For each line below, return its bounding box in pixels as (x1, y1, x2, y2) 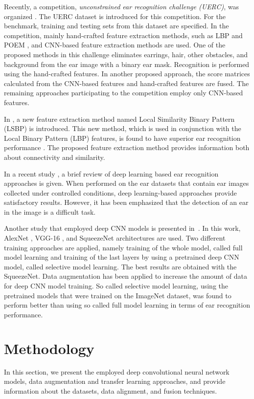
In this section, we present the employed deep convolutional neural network (4, 366, 230, 377)
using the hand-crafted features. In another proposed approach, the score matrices (4, 68, 250, 79)
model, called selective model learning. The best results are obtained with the (4, 261, 237, 271)
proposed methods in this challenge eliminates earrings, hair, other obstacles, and (4, 49, 248, 59)
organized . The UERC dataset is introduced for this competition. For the (4, 11, 226, 21)
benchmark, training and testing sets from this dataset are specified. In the (4, 21, 229, 31)
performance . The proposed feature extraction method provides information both (4, 142, 250, 153)
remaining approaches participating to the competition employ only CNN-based (4, 88, 243, 98)
